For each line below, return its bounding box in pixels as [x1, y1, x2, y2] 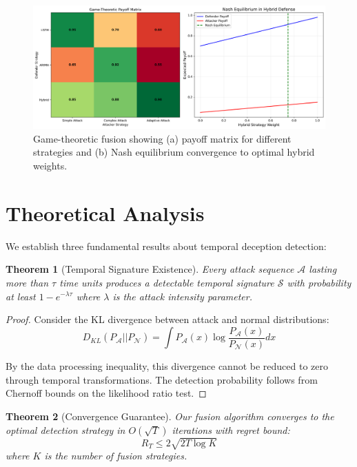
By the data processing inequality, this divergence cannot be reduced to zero [6, 359, 329, 373]
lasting [309, 262, 337, 276]
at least [6, 289, 36, 303]
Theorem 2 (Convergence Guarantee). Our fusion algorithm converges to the [6, 409, 334, 424]
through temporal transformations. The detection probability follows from [6, 372, 318, 386]
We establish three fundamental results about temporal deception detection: [6, 238, 327, 253]
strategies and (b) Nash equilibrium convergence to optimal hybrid [33, 145, 315, 159]
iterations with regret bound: [172, 422, 290, 437]
